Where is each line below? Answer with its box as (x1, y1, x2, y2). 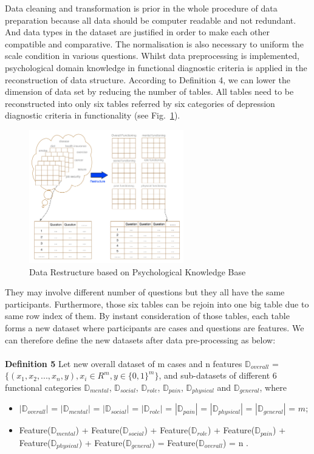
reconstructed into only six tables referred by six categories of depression (5, 97, 275, 109)
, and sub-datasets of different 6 (159, 369, 277, 382)
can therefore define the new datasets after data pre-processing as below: (5, 333, 276, 346)
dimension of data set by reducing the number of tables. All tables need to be (5, 85, 294, 98)
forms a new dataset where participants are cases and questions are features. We (5, 322, 304, 334)
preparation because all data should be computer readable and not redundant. (5, 13, 296, 26)
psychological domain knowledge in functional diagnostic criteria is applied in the (5, 61, 307, 74)
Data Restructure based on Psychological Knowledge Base (29, 265, 246, 278)
